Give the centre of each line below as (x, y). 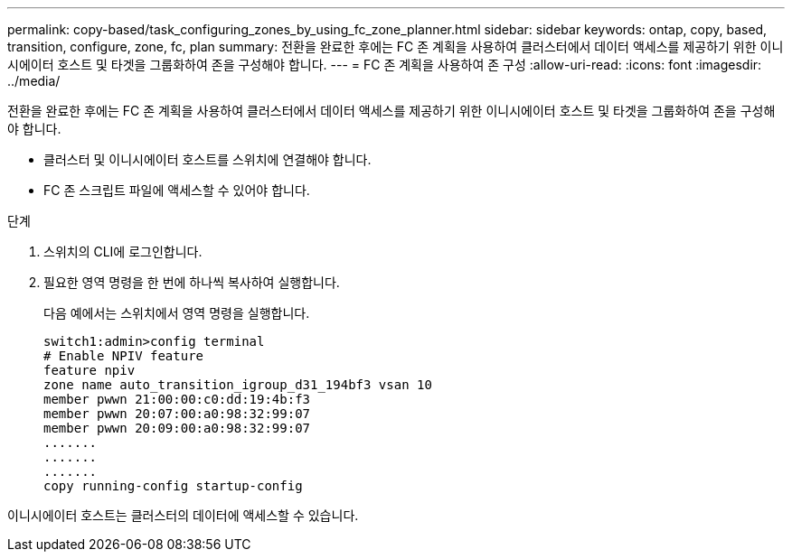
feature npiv (90, 370)
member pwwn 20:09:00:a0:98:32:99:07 (177, 428)
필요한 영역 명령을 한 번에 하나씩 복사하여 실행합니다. (192, 282)
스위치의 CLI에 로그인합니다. (123, 252)
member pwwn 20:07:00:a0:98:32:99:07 (177, 414)
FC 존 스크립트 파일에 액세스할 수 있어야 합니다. (177, 190)
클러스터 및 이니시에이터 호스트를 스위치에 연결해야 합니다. (207, 159)
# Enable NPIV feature (124, 356)
